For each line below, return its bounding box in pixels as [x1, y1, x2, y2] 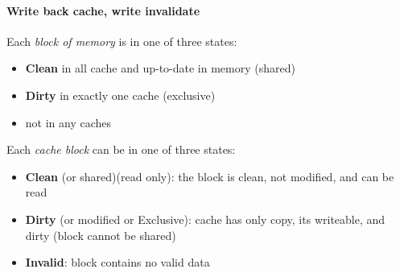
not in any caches [25, 114, 112, 130]
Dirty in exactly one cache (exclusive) [25, 86, 216, 103]
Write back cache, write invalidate [6, 2, 200, 19]
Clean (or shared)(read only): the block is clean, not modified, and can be [25, 168, 394, 184]
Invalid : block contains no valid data [25, 254, 210, 271]
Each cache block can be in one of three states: [6, 141, 236, 158]
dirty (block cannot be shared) [25, 226, 176, 243]
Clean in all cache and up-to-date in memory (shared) [25, 60, 295, 77]
